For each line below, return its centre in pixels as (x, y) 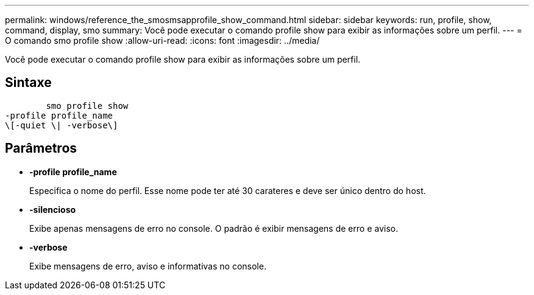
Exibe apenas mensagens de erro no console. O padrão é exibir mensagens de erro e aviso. (214, 228)
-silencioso (53, 209)
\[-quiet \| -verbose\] (62, 125)
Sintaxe (28, 83)
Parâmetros (41, 148)
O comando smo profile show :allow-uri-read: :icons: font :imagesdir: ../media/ (162, 40)
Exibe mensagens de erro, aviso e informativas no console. (148, 266)
